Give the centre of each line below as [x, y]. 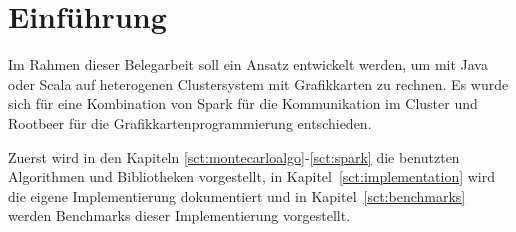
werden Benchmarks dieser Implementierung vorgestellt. [179, 215]
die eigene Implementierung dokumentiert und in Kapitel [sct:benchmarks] [237, 195]
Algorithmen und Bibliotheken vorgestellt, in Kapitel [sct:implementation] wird [252, 176]
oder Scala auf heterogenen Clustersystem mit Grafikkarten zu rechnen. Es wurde [258, 83]
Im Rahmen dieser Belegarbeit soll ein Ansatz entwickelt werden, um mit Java [248, 64]
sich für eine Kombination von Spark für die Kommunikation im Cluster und [243, 103]
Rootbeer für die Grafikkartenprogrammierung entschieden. [190, 122]
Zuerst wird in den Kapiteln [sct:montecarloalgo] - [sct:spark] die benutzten [234, 156]
